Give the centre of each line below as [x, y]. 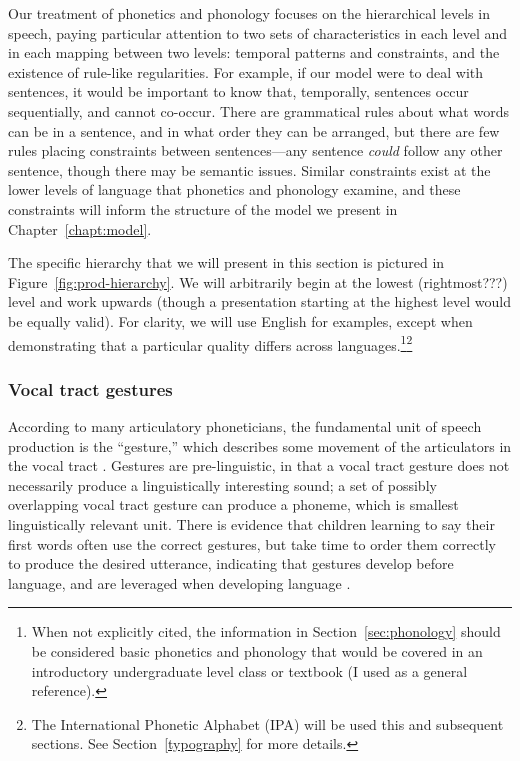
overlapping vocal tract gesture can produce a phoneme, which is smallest [233, 504]
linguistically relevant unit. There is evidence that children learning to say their [251, 523]
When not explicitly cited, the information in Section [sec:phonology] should [266, 631]
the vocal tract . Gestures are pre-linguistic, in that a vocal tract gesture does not [259, 465]
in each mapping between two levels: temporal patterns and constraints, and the [254, 52]
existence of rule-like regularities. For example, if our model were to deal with [246, 71]
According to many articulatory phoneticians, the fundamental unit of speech [245, 425]
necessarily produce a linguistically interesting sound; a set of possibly [222, 484]
